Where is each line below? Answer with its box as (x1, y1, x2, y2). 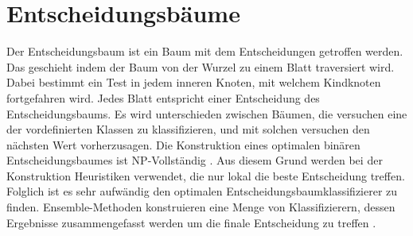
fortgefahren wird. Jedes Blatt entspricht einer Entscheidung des (6, 89, 320, 106)
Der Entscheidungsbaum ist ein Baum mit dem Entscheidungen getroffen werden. (6, 43, 403, 60)
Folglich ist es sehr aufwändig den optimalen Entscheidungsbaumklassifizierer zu (6, 183, 398, 199)
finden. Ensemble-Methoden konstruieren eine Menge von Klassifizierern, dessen (6, 199, 395, 215)
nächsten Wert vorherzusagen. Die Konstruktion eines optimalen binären (6, 136, 360, 153)
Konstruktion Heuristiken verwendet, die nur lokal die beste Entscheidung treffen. (6, 167, 405, 184)
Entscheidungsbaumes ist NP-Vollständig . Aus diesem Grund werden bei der (6, 152, 383, 168)
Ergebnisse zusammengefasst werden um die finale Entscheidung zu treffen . (6, 214, 376, 230)
